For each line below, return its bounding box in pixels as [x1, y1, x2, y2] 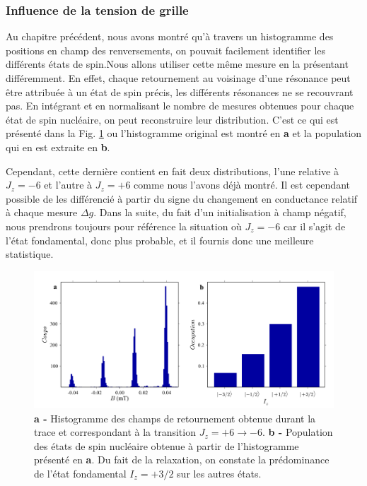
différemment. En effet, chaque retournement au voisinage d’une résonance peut [6, 71, 351, 85]
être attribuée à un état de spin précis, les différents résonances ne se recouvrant [6, 84, 354, 99]
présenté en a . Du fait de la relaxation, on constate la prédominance [34, 452, 330, 467]
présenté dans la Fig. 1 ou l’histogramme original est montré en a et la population [6, 126, 362, 141]
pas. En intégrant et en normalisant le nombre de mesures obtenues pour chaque [6, 98, 354, 113]
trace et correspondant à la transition [34, 425, 196, 439]
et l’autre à [44, 177, 93, 192]
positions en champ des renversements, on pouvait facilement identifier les [6, 42, 326, 57]
